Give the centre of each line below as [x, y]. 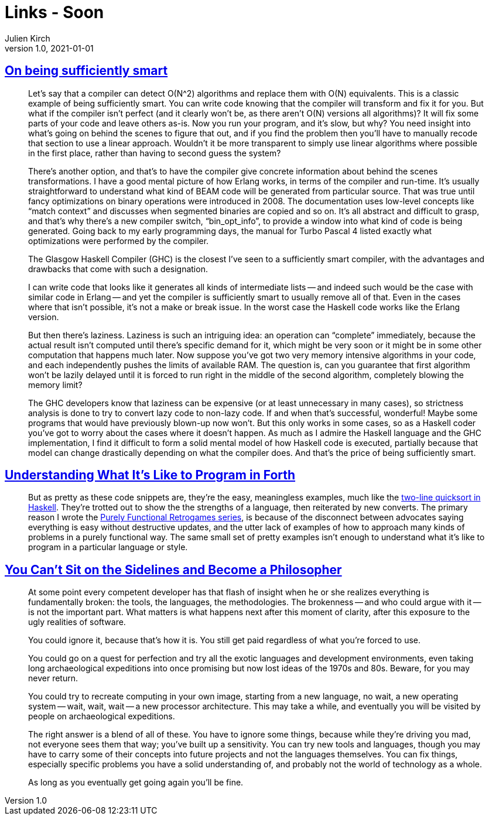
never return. [53, 678]
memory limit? [55, 385]
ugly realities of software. [77, 622]
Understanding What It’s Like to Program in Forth [150, 475]
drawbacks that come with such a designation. [118, 269]
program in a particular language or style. [108, 547]
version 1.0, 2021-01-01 [49, 48]
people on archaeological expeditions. [102, 716]
